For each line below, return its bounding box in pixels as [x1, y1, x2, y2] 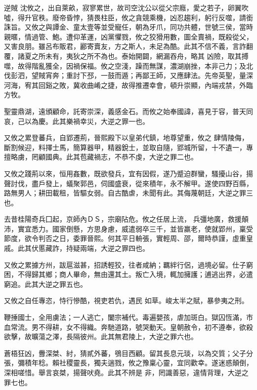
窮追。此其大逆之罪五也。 [4, 278, 87, 289]
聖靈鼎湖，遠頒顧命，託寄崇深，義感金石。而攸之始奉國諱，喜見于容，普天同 [4, 106, 253, 116]
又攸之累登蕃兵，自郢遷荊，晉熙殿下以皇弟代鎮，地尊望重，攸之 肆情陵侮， [4, 132, 249, 143]
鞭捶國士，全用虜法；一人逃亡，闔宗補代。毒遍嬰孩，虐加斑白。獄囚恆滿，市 [4, 312, 253, 322]
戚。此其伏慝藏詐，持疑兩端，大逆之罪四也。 [4, 243, 149, 253]
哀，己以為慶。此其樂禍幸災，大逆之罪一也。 [4, 116, 149, 126]
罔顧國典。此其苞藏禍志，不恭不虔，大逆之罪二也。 [31, 152, 198, 162]
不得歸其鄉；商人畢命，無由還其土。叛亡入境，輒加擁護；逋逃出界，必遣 [17, 269, 253, 279]
